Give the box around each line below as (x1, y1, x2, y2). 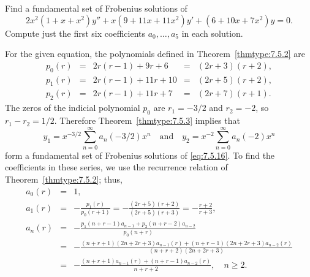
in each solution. (181, 26, 243, 39)
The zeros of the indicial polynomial (5, 101, 140, 114)
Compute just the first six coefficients (5, 26, 145, 39)
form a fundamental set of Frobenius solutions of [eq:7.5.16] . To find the (5, 148, 275, 161)
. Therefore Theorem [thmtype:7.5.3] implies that (54, 114, 240, 127)
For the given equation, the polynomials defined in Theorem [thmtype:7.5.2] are (5, 47, 306, 60)
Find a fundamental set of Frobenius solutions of (5, 2, 187, 14)
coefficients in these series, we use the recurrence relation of (5, 161, 228, 173)
